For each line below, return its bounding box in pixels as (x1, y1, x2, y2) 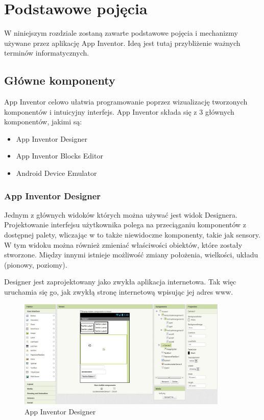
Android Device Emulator (16, 168, 97, 178)
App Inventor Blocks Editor (16, 150, 103, 161)
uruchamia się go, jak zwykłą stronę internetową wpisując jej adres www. (4, 286, 233, 297)
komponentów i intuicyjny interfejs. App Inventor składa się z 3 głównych (4, 106, 234, 117)
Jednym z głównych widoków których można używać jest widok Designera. (4, 209, 237, 220)
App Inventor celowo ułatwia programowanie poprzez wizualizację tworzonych (4, 96, 248, 107)
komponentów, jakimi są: (4, 116, 82, 127)
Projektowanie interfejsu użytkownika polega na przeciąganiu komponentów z (4, 219, 247, 230)
